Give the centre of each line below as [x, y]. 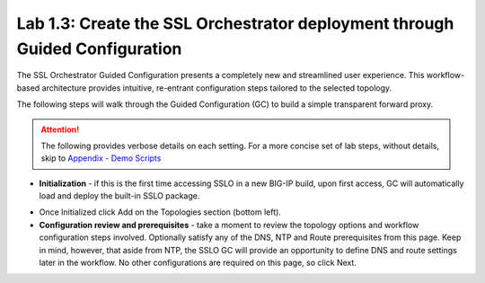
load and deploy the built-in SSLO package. [119, 196]
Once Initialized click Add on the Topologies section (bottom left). [160, 212]
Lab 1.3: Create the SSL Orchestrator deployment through [235, 23]
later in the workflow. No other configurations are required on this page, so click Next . [198, 263]
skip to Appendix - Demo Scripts [101, 158]
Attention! [60, 129]
